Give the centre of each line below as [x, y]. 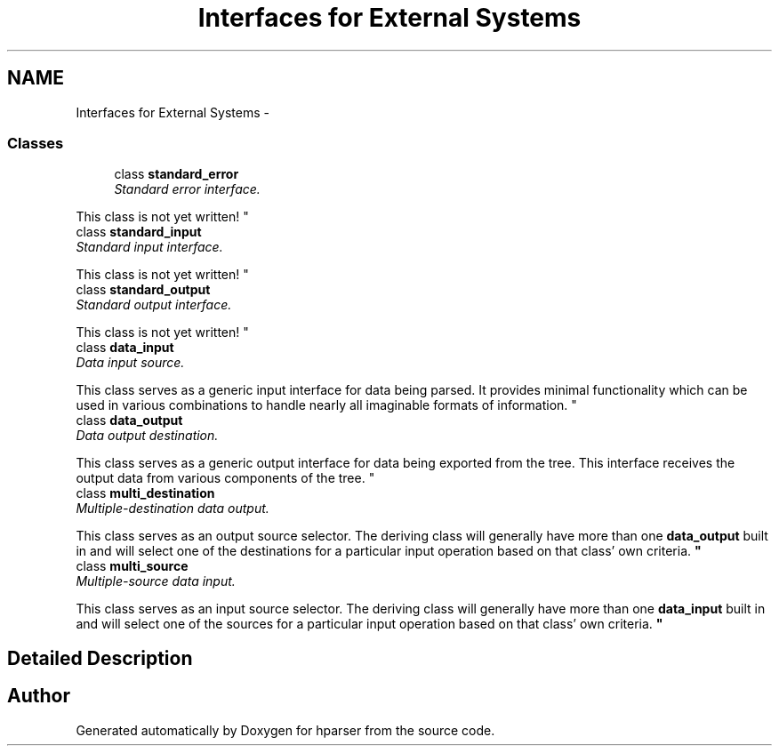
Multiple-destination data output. [173, 509]
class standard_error [177, 174]
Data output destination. [147, 436]
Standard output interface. [154, 305]
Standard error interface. [187, 189]
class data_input [125, 348]
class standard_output [143, 290]
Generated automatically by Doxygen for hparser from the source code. [285, 730]
